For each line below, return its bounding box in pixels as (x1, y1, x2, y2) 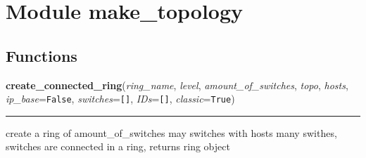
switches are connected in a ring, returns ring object (6, 139, 230, 154)
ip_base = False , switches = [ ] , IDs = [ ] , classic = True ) (6, 91, 235, 106)
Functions (6, 44, 77, 66)
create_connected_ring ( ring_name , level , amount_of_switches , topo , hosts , (6, 77, 348, 92)
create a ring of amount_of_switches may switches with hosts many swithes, (6, 125, 337, 140)
